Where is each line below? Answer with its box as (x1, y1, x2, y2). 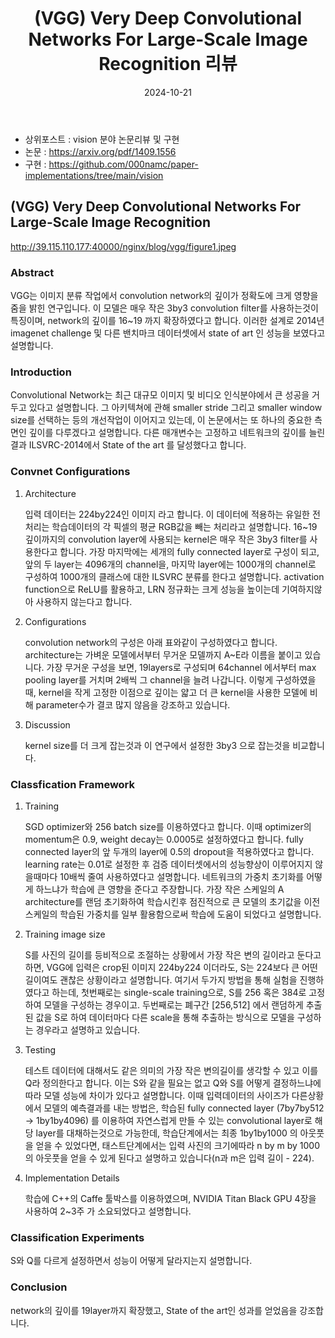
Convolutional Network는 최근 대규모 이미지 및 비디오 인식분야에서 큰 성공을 (10, 389, 310, 401)
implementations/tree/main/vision (24, 169, 164, 181)
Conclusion (10, 1280, 68, 1294)
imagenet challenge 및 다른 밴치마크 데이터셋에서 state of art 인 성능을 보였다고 (10, 327, 326, 339)
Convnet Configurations (10, 465, 131, 479)
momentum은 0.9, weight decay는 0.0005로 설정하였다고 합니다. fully (24, 833, 304, 845)
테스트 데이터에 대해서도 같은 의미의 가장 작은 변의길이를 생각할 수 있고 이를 (24, 1064, 319, 1076)
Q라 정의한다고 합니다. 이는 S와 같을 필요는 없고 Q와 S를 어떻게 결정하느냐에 (24, 1077, 322, 1089)
